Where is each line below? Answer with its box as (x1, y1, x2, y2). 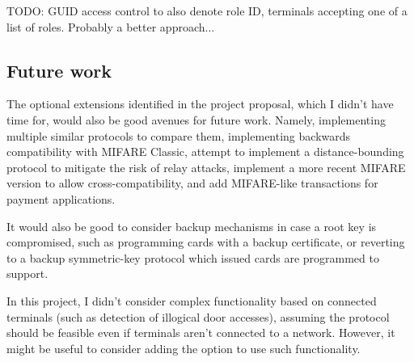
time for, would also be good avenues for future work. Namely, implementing (6, 111, 386, 128)
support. (6, 265, 49, 282)
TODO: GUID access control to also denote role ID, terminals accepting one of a (6, 2, 408, 19)
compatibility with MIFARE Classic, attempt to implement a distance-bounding (6, 143, 404, 160)
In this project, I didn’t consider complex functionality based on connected (6, 292, 377, 309)
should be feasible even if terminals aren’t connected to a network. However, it (6, 324, 395, 341)
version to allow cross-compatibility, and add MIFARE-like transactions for (6, 175, 378, 192)
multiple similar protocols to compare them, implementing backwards (6, 127, 351, 144)
